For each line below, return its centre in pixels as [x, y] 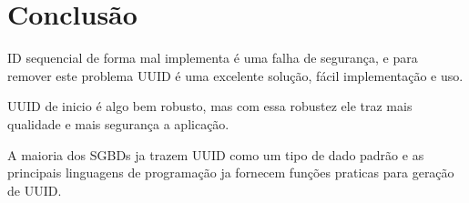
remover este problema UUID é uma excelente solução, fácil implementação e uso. [235, 75]
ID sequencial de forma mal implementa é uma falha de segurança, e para [213, 58]
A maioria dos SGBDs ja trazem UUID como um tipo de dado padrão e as [216, 154]
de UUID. [35, 190]
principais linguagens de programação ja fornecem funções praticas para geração [231, 173]
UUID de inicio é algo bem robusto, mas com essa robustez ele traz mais [210, 106]
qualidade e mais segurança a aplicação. [118, 123]
